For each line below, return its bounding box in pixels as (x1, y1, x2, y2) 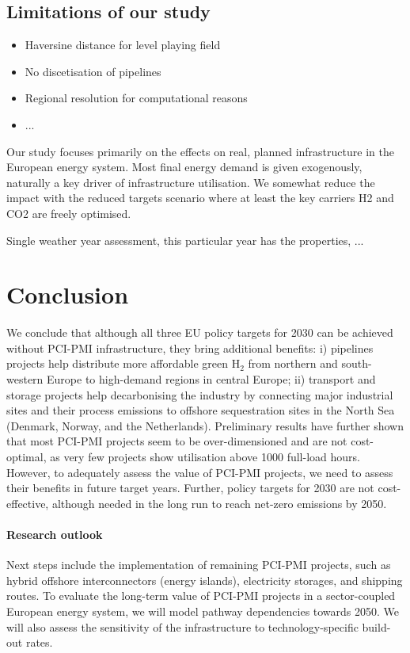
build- (362, 618, 391, 635)
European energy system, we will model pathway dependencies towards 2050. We (6, 602, 400, 619)
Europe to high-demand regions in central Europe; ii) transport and (47, 371, 376, 388)
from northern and (248, 355, 338, 372)
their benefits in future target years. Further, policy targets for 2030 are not (6, 479, 374, 496)
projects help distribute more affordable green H (6, 355, 241, 372)
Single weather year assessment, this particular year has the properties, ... (6, 231, 364, 248)
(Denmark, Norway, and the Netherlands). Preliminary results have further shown (6, 417, 404, 433)
